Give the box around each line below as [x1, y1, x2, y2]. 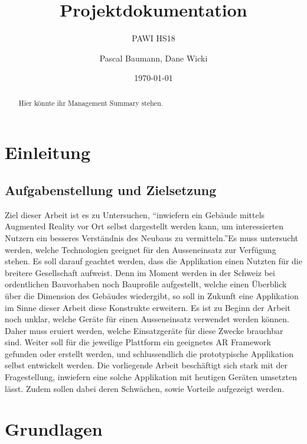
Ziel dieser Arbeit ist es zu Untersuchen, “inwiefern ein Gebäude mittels [5, 208, 265, 221]
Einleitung [5, 140, 91, 164]
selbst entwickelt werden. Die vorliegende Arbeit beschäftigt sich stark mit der [5, 359, 288, 371]
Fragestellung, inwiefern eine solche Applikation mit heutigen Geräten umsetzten [5, 371, 297, 383]
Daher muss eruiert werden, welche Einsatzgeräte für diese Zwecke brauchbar [5, 324, 283, 336]
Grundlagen [5, 417, 103, 441]
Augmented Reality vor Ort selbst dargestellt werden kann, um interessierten [5, 220, 284, 232]
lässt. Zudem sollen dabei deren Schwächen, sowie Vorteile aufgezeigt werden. [5, 382, 285, 394]
